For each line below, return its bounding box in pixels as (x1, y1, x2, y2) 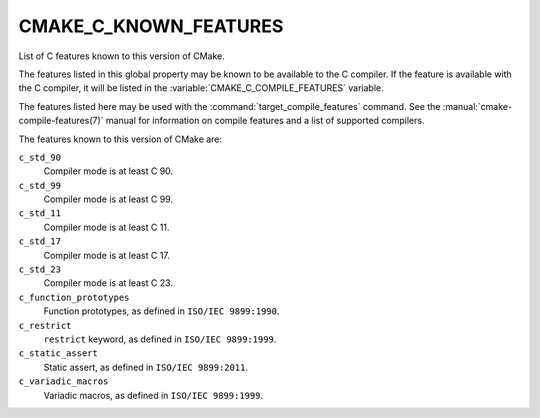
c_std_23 (18, 264, 62, 275)
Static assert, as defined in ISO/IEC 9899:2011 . (43, 361, 249, 373)
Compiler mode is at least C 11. (43, 221, 170, 233)
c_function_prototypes (18, 291, 130, 303)
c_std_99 (18, 180, 62, 191)
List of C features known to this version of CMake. (18, 50, 225, 62)
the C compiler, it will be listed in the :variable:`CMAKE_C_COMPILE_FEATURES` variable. (18, 82, 384, 94)
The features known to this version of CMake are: (18, 133, 223, 145)
